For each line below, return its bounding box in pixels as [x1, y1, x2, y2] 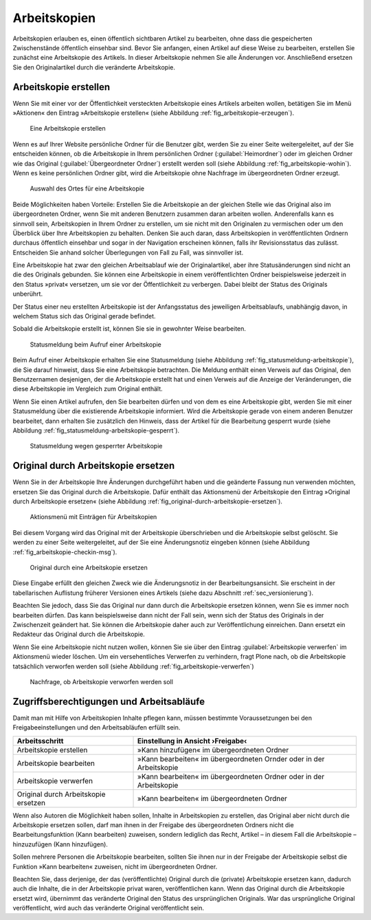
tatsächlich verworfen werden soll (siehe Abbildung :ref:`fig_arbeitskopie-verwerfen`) [12, 662, 254, 670]
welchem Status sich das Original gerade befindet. [12, 312, 156, 320]
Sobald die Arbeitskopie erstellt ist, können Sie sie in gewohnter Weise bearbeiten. [12, 325, 247, 333]
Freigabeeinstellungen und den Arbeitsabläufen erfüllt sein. [12, 723, 181, 732]
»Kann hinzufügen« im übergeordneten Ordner [137, 745, 289, 754]
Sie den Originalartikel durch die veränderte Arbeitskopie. [12, 63, 175, 72]
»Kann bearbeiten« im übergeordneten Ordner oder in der [137, 771, 325, 781]
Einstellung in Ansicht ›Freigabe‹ [137, 736, 247, 745]
